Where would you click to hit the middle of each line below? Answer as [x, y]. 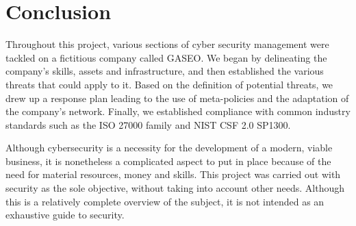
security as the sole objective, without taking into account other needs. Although [175, 188]
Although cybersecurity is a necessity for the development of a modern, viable [169, 148]
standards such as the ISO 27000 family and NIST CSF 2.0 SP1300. [148, 124]
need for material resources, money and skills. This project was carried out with [173, 174]
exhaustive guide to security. [65, 215]
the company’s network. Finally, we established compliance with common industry [178, 111]
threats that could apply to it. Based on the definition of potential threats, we [169, 84]
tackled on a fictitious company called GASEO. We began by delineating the [166, 57]
